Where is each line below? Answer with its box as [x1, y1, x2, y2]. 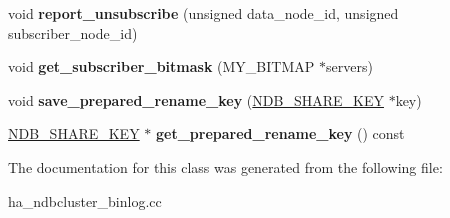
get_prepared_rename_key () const [156, 123, 405, 144]
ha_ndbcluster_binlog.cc [8, 190, 162, 211]
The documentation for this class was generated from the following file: [8, 156, 443, 177]
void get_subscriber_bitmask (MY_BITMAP [8, 56, 315, 77]
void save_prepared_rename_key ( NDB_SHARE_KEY [8, 89, 384, 110]
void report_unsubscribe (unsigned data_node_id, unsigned [8, 3, 399, 23]
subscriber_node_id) [8, 22, 138, 43]
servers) [325, 56, 373, 77]
